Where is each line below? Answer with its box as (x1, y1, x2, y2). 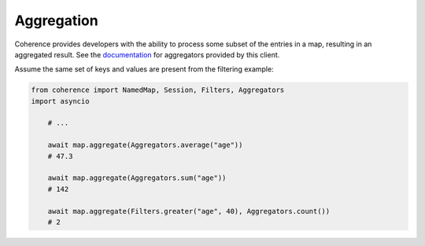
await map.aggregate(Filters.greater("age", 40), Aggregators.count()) (47, 207, 331, 215)
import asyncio (31, 97, 90, 105)
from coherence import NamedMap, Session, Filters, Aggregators (31, 86, 285, 94)
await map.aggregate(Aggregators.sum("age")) (47, 174, 227, 182)
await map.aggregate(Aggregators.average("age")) (47, 141, 243, 149)
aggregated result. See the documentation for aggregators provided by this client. (14, 50, 280, 59)
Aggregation (14, 12, 98, 29)
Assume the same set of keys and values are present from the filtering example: (14, 64, 275, 74)
